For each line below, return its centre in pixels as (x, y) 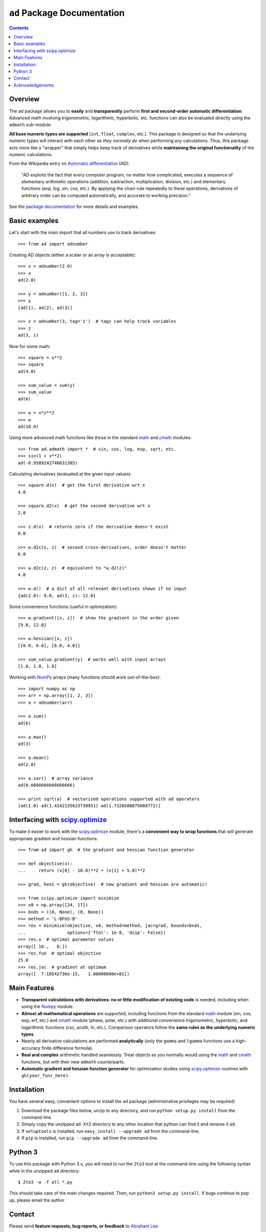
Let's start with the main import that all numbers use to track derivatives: (83, 233)
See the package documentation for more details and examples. (74, 206)
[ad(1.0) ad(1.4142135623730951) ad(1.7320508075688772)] (89, 806)
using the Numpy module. (48, 1007)
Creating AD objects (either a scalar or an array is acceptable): (73, 255)
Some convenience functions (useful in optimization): (63, 607)
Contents (19, 28)
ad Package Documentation (67, 13)
